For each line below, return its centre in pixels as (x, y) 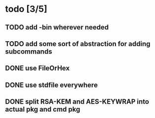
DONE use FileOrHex (38, 68)
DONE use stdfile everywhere (51, 85)
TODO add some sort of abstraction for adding (78, 44)
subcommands (29, 51)
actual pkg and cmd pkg (43, 109)
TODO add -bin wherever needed (57, 27)
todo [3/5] (26, 9)
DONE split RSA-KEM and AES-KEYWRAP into (77, 102)
